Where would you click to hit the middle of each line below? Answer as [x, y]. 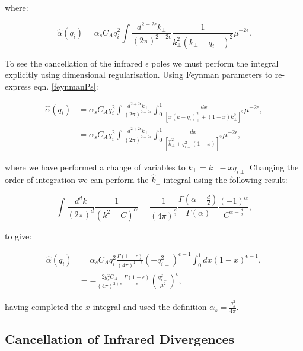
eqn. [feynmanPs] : [66, 86]
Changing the [274, 167]
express [18, 86]
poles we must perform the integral [215, 63]
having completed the [44, 307]
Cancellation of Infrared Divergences [119, 339]
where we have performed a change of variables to [95, 167]
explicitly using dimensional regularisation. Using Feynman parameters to [139, 75]
